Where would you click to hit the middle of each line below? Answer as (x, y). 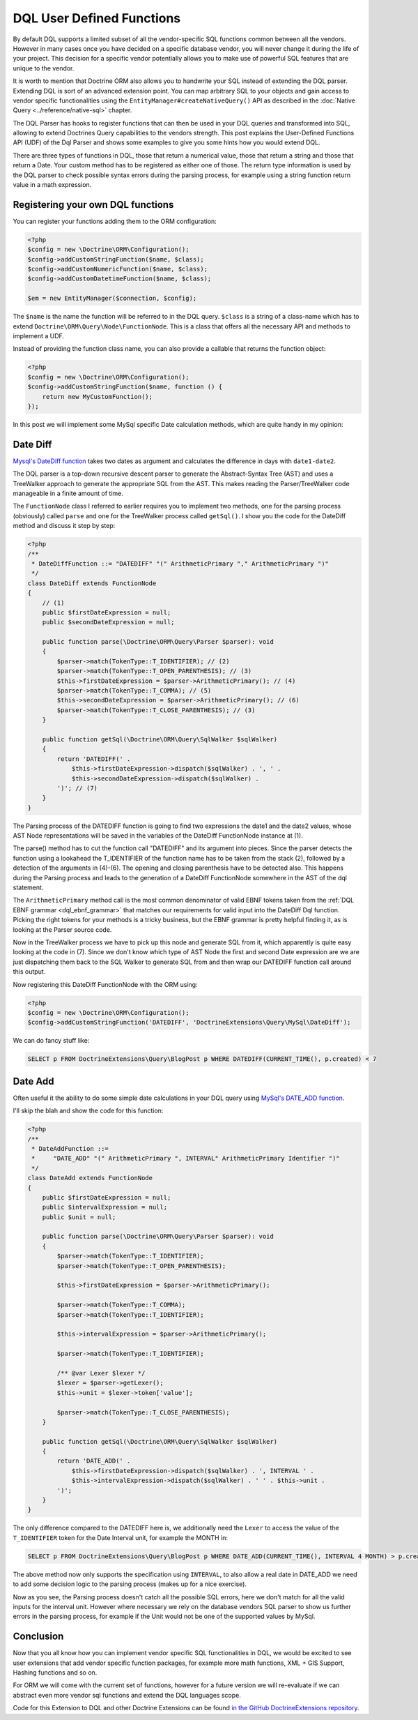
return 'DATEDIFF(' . (94, 759)
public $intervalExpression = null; (104, 1207)
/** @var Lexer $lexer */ (101, 1373)
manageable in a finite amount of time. (68, 493)
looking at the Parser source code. (62, 929)
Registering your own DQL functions (93, 205)
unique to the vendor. (44, 68)
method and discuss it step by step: (64, 526)
